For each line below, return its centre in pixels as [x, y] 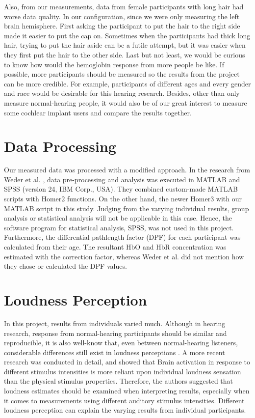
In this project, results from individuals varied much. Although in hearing [115, 323]
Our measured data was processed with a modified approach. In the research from [127, 170]
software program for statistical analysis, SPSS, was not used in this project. [119, 227]
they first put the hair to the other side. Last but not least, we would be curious [125, 54]
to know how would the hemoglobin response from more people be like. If [114, 64]
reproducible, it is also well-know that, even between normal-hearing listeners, [121, 343]
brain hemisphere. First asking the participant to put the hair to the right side [122, 26]
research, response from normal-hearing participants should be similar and [115, 333]
